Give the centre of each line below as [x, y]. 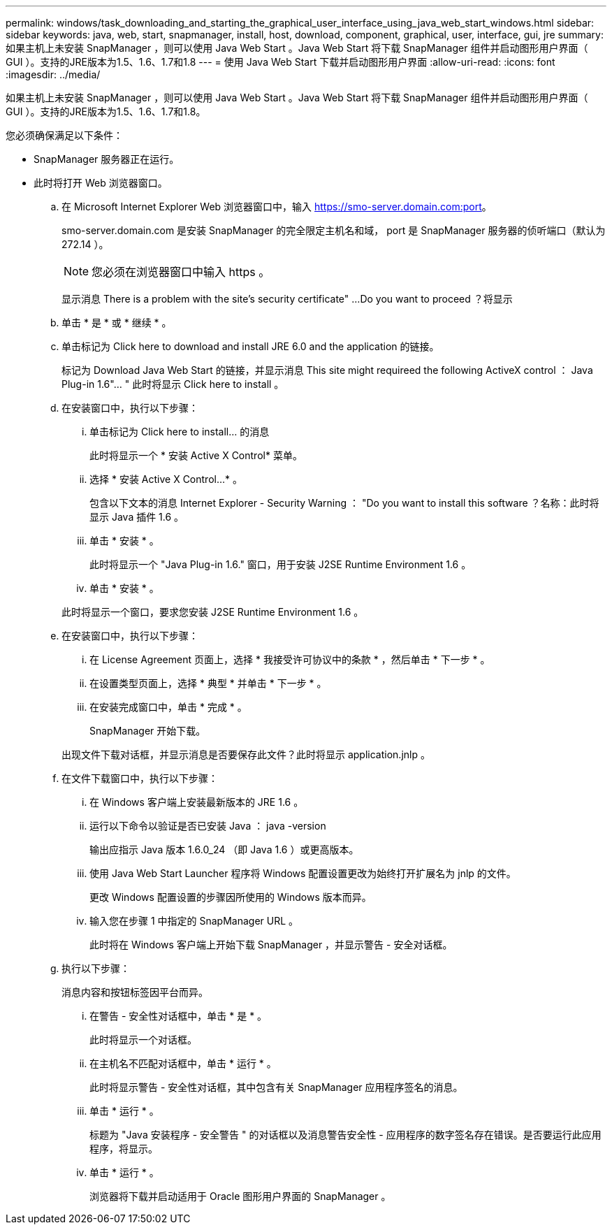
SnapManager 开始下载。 [148, 731]
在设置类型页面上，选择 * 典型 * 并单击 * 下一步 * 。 [208, 683]
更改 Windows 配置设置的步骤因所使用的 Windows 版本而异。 [231, 897]
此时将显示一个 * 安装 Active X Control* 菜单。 [196, 455]
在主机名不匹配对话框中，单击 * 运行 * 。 [183, 1063]
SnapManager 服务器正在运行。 [107, 159]
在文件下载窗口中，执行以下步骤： [140, 778]
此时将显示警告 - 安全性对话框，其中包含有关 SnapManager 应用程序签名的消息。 [276, 1087]
